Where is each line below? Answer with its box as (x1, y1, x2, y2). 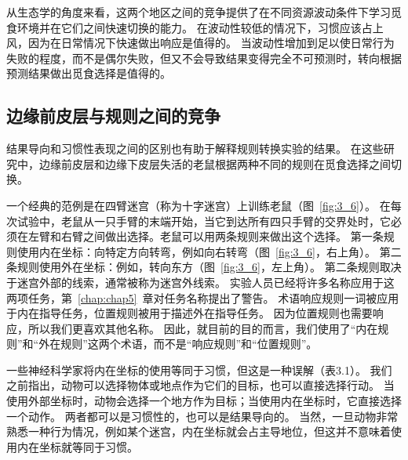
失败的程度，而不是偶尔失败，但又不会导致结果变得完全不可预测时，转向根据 (6, 49, 402, 66)
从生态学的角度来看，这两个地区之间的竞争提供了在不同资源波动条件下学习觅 (6, 4, 402, 20)
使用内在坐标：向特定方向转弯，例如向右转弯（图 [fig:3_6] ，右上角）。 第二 (16, 243, 402, 259)
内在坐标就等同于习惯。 (16, 438, 138, 455)
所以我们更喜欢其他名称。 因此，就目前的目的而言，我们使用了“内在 (27, 320, 378, 336)
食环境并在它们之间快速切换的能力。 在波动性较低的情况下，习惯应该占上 (6, 19, 384, 35)
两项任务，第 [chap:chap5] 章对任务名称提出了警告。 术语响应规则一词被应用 (6, 289, 399, 306)
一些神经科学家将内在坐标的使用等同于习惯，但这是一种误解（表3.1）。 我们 (6, 361, 392, 378)
